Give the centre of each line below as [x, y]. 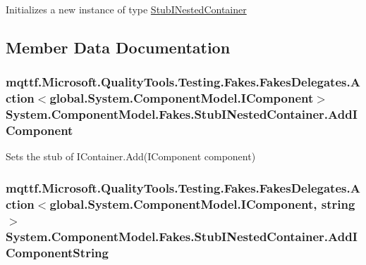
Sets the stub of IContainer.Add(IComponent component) [131, 156]
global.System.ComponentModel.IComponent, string [202, 203]
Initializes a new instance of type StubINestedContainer [126, 9]
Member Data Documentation [118, 47]
